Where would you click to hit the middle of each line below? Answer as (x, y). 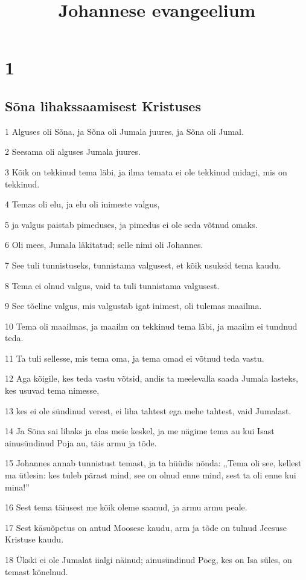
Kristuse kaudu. (34, 539)
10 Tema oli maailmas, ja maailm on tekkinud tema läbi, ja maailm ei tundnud (151, 326)
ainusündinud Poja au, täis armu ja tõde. (81, 442)
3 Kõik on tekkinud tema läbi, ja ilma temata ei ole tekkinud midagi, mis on (146, 171)
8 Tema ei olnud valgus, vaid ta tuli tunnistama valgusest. (112, 285)
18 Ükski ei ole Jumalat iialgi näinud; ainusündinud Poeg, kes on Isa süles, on (148, 560)
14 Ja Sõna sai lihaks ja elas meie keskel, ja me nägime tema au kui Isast (140, 431)
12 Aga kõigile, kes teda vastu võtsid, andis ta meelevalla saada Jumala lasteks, (152, 378)
